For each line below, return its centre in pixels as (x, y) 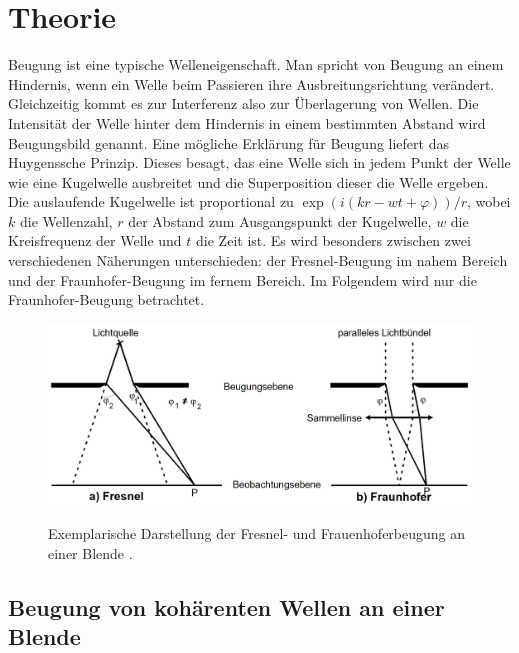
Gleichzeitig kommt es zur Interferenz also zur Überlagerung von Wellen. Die (243, 103)
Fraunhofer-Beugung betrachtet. (106, 299)
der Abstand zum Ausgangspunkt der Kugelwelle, (280, 220)
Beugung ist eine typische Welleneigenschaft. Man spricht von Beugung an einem (256, 64)
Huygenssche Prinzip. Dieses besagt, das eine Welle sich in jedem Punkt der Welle (259, 162)
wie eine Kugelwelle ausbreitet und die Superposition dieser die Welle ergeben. (248, 181)
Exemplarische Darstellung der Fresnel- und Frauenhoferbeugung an (257, 532)
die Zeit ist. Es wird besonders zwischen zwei (333, 240)
